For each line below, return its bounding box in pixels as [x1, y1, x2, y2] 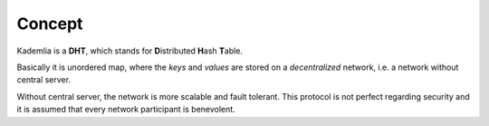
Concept [16, 14, 83, 34]
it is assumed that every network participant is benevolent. [16, 104, 235, 115]
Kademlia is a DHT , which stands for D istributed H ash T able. [16, 45, 244, 56]
